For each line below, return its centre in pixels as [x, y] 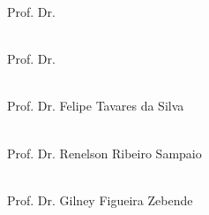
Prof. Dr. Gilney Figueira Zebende [100, 200]
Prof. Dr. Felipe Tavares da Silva [96, 106]
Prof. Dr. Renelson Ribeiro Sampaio [104, 153]
